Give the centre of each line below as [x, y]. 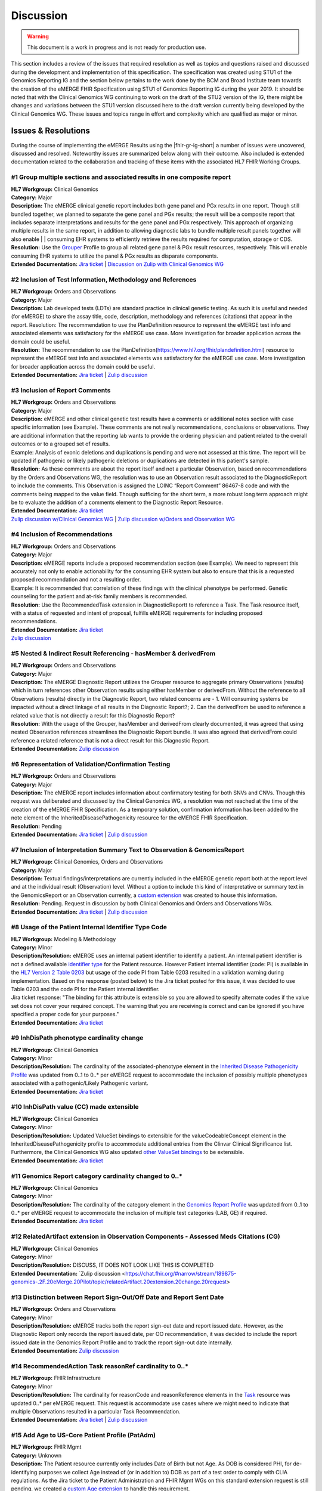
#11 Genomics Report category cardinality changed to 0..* [97, 1176]
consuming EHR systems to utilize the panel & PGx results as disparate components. [115, 256]
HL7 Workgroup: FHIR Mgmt [46, 1447]
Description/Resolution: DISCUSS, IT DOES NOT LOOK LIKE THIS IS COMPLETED [112, 1265]
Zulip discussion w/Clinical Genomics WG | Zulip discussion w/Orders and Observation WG [123, 519]
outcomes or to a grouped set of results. [61, 444]
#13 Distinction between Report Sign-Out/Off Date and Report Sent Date [117, 1297]
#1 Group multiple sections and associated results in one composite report [121, 177]
